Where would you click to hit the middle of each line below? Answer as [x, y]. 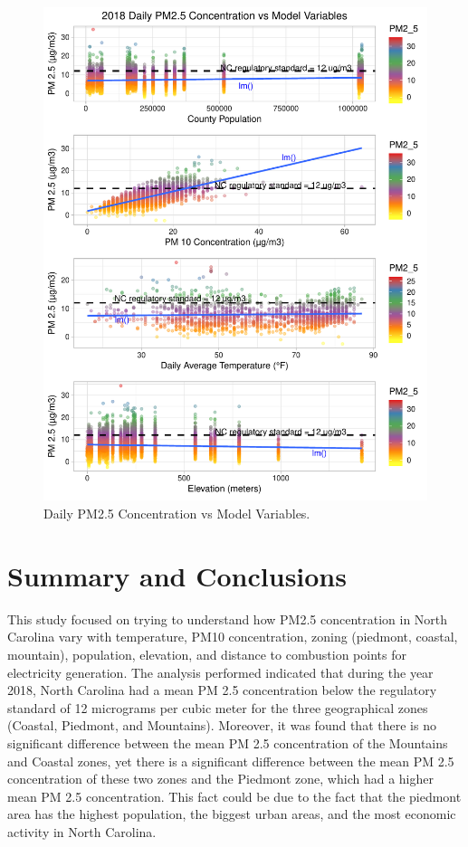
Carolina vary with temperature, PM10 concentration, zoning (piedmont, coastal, [233, 637]
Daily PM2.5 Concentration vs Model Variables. [177, 514]
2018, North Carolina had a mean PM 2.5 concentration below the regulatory [222, 690]
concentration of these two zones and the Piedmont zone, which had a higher [220, 779]
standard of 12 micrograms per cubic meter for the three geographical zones [218, 707]
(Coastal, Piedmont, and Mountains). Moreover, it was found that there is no [222, 725]
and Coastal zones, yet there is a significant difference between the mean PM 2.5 [231, 761]
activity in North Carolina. [82, 831]
